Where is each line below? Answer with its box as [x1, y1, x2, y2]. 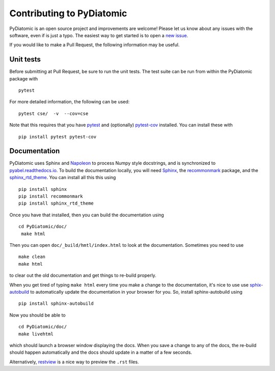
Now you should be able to [9, 312, 66, 318]
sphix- [250, 281, 263, 288]
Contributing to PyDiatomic [9, 8, 127, 19]
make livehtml [18, 331, 53, 337]
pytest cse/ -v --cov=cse [18, 110, 89, 117]
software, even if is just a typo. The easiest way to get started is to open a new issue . [9, 32, 188, 38]
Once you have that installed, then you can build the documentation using [9, 212, 164, 218]
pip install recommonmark [18, 193, 84, 199]
